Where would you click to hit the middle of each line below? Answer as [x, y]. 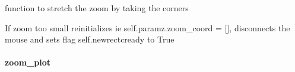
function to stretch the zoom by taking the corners [97, 8]
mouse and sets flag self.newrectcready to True [90, 39]
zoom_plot [28, 62]
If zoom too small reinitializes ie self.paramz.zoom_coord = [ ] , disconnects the [147, 27]
